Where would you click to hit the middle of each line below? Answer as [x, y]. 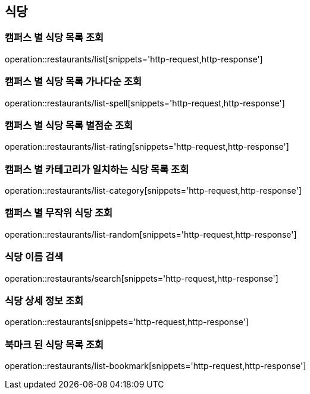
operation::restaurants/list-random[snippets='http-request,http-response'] [151, 234]
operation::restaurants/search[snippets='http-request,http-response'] [142, 278]
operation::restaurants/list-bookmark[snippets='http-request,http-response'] [156, 366]
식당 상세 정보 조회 [44, 300]
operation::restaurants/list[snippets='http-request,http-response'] [134, 59]
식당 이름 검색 [34, 257]
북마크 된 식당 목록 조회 [54, 344]
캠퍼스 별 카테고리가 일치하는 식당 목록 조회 [97, 169]
